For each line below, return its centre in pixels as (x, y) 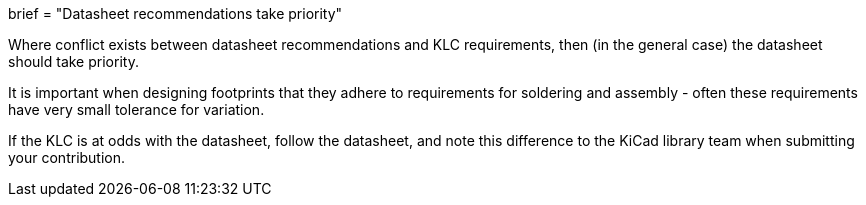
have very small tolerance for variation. (136, 109)
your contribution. (67, 157)
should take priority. (73, 61)
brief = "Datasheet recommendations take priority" (175, 13)
